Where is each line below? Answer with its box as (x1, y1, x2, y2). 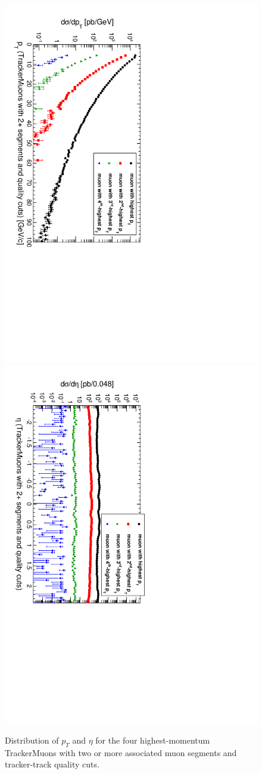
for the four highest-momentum (95, 734, 210, 747)
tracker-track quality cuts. (5, 758, 99, 770)
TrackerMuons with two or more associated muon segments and (5, 746, 237, 758)
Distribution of (5, 734, 59, 747)
